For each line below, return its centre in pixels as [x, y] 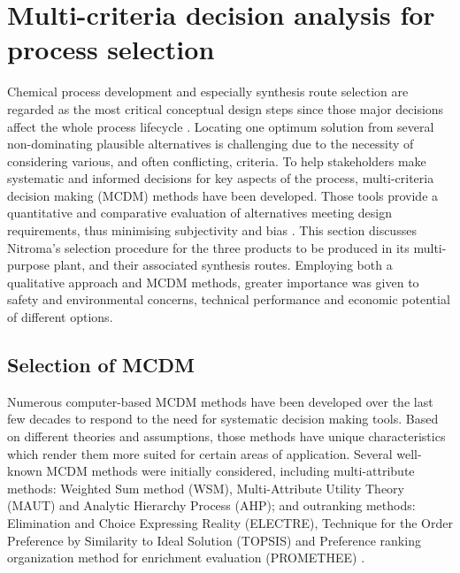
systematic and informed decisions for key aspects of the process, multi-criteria [221, 178]
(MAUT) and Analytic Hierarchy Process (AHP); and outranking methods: [211, 505]
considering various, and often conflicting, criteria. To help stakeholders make [217, 160]
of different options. [60, 317]
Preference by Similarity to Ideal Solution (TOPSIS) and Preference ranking [214, 540]
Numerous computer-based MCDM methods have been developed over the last [220, 401]
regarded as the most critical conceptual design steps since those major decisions [226, 108]
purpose [28, 265]
